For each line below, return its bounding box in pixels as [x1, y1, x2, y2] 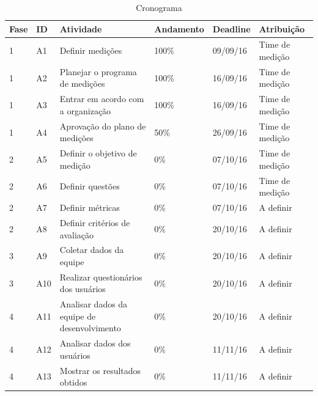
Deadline [212, 22, 251, 35]
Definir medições [59, 44, 122, 57]
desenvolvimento [59, 321, 121, 334]
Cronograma [136, 1, 182, 13]
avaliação [59, 228, 94, 241]
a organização [59, 104, 111, 117]
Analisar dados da [59, 298, 128, 310]
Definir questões [59, 180, 120, 193]
